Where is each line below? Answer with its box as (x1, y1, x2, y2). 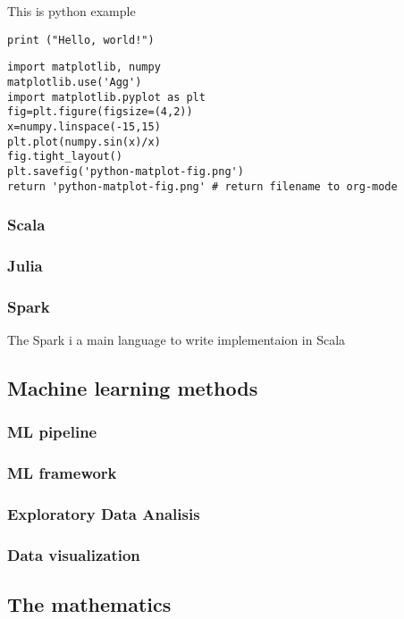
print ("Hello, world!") (7, 33, 155, 46)
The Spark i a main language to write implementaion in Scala (7, 330, 346, 349)
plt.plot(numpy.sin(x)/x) (7, 135, 161, 148)
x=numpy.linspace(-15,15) (7, 120, 161, 133)
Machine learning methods (7, 374, 258, 402)
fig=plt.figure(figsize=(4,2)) (7, 105, 193, 119)
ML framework (7, 462, 117, 484)
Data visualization (7, 543, 140, 565)
